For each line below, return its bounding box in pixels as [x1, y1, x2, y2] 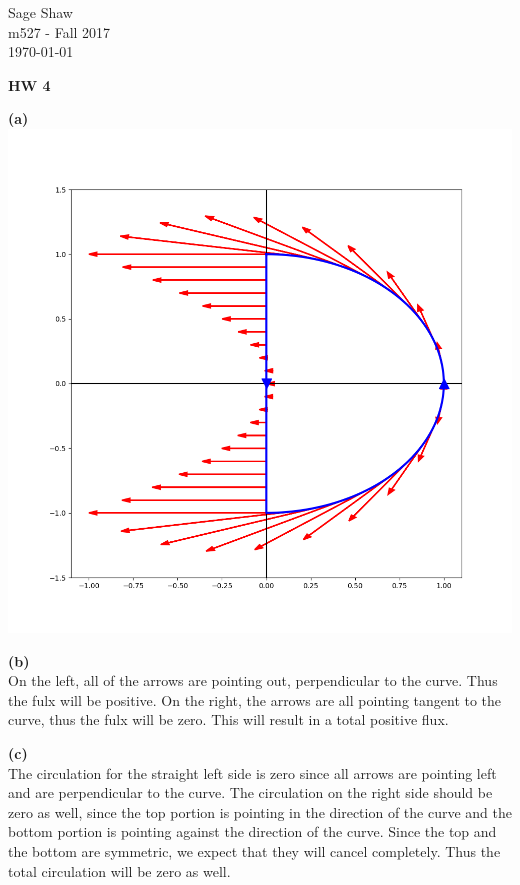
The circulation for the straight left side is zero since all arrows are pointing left [8, 762, 497, 783]
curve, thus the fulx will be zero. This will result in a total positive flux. [8, 709, 449, 730]
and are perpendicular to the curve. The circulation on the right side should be [8, 782, 493, 803]
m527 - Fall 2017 [8, 21, 111, 42]
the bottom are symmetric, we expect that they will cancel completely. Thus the [8, 840, 501, 861]
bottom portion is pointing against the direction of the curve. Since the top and [8, 821, 497, 842]
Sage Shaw [8, 2, 73, 22]
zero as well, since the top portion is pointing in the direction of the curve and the [8, 801, 512, 822]
